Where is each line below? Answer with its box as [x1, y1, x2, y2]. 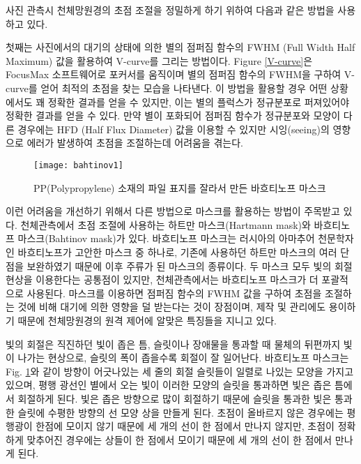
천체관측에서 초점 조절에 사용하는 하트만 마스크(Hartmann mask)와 [20, 217, 311, 232]
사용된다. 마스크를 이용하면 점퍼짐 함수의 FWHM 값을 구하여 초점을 [26, 285, 322, 300]
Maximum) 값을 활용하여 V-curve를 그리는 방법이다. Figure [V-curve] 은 [6, 53, 313, 68]
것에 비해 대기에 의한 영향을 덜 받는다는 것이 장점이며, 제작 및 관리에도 [17, 299, 326, 314]
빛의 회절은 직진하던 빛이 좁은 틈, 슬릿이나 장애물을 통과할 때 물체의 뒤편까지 [6, 336, 341, 351]
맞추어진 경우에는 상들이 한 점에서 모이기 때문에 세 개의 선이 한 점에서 [26, 432, 332, 447]
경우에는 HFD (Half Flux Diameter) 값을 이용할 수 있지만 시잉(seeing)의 [17, 121, 330, 136]
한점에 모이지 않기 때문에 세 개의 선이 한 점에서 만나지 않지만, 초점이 [36, 419, 335, 433]
